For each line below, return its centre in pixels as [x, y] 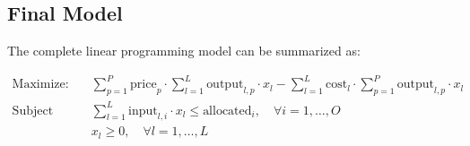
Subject [33, 111]
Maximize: [40, 85]
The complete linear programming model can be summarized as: [184, 51]
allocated [227, 111]
